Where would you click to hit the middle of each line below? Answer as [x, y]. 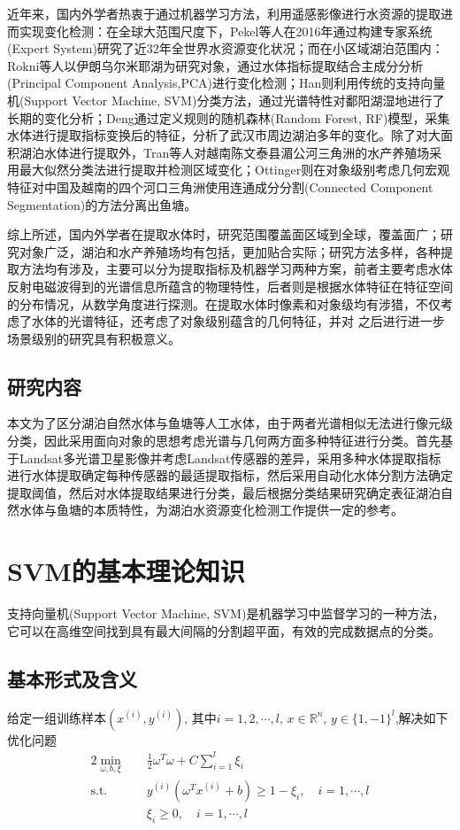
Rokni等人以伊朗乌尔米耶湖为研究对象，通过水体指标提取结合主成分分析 [215, 65]
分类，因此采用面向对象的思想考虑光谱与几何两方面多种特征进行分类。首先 [224, 441]
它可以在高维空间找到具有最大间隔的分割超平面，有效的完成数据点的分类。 [224, 630]
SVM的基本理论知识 [126, 571]
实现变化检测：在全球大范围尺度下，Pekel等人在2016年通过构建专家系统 [226, 31]
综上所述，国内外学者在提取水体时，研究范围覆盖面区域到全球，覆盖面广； [224, 234]
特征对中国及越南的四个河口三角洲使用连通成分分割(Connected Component [220, 186]
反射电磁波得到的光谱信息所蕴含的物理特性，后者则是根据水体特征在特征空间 [230, 286]
